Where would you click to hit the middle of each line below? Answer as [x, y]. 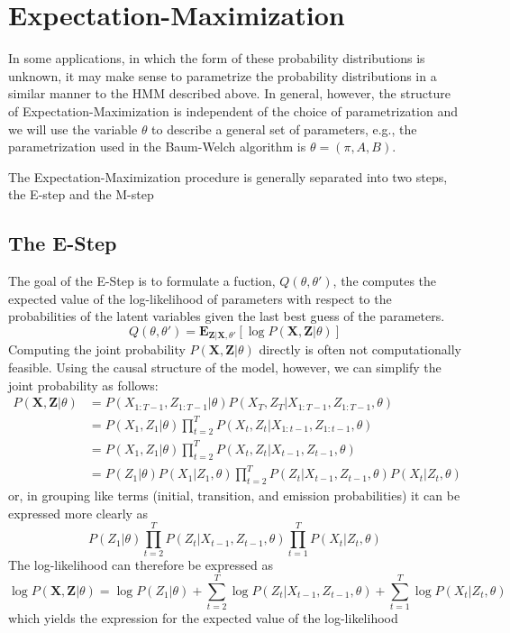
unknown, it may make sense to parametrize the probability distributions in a [223, 75]
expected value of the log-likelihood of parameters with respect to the [200, 298]
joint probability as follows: [83, 385]
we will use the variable [73, 128]
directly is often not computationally [360, 349]
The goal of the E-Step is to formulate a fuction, [142, 281]
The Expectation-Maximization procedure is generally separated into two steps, [228, 176]
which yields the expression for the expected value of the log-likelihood [203, 618]
